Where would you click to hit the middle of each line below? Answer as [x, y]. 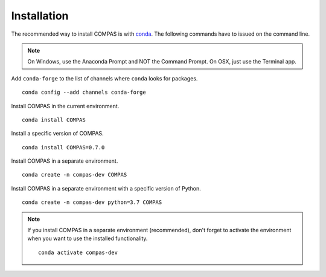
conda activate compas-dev [78, 252]
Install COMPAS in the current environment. [65, 106]
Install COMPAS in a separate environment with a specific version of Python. [106, 188]
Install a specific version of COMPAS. [57, 134]
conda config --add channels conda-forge [84, 93]
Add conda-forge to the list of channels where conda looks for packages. [104, 78]
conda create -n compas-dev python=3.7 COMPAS [92, 202]
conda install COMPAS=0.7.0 [63, 147]
